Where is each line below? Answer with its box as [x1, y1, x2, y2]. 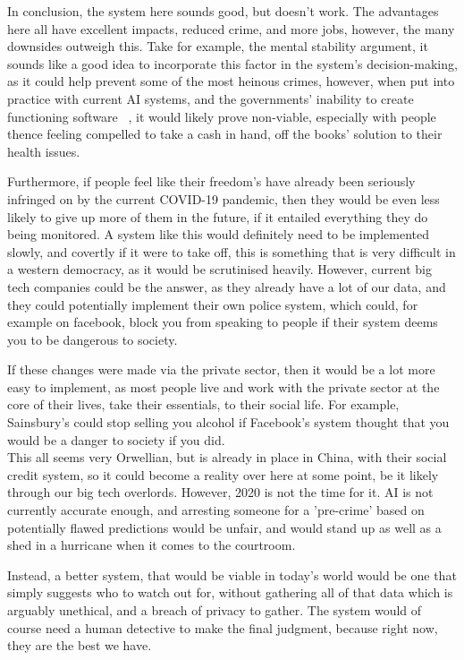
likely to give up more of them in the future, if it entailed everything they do [7, 207, 428, 226]
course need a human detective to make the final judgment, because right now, [7, 618, 438, 637]
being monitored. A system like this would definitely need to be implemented [7, 225, 429, 244]
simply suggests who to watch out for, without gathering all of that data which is [7, 583, 453, 602]
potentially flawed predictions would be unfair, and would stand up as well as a [7, 518, 442, 536]
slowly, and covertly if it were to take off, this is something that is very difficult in [7, 242, 456, 261]
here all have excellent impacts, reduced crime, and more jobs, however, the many [7, 19, 455, 38]
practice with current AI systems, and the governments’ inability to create [7, 89, 414, 107]
